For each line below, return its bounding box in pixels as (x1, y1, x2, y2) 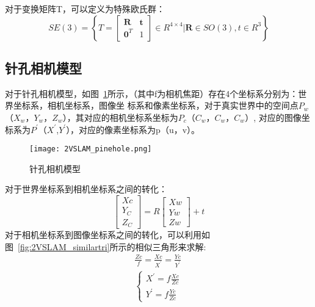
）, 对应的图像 (245, 110, 302, 123)
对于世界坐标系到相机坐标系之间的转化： (5, 182, 167, 195)
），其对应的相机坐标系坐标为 (62, 110, 178, 123)
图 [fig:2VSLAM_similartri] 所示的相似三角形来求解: (5, 240, 206, 253)
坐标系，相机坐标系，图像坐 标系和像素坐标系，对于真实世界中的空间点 (13, 99, 299, 112)
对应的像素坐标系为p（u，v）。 (79, 123, 200, 135)
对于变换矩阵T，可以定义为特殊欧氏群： (5, 2, 165, 15)
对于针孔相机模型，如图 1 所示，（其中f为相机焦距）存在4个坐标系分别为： (5, 87, 299, 99)
